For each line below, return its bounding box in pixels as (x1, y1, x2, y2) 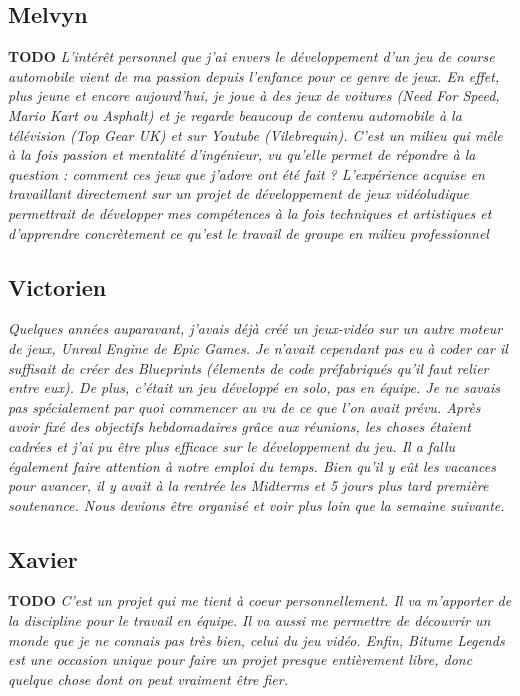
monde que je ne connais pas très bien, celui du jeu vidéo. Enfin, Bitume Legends (8, 629, 505, 650)
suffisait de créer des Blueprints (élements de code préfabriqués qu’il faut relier (8, 357, 489, 378)
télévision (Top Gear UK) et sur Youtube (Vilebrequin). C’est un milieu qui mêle (8, 124, 503, 145)
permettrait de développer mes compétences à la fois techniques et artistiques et (8, 202, 492, 223)
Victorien (8, 271, 107, 302)
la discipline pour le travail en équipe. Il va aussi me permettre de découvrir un (8, 610, 491, 631)
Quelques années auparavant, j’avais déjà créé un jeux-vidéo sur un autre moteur (8, 318, 503, 339)
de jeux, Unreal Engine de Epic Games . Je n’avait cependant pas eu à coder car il (8, 337, 508, 358)
